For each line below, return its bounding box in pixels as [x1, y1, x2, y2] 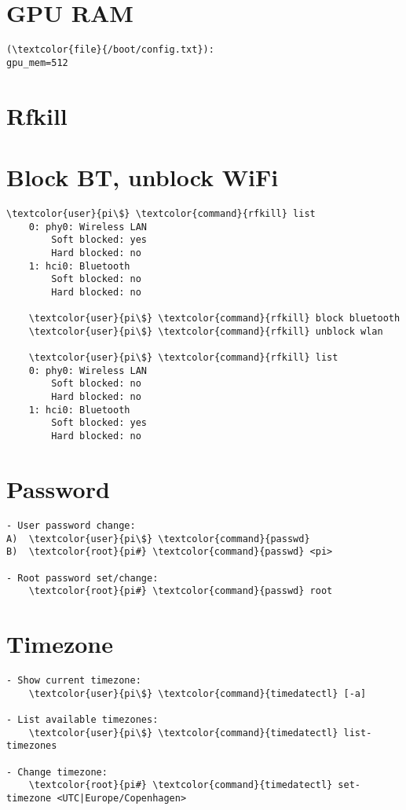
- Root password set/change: [6, 572, 159, 584]
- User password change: [6, 519, 136, 531]
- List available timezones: [6, 713, 159, 725]
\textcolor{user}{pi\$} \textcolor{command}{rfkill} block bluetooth [28, 313, 401, 324]
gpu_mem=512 [6, 57, 68, 68]
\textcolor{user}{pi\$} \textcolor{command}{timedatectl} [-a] [28, 687, 367, 699]
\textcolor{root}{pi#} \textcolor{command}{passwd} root [28, 585, 333, 597]
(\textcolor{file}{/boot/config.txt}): [6, 44, 214, 56]
